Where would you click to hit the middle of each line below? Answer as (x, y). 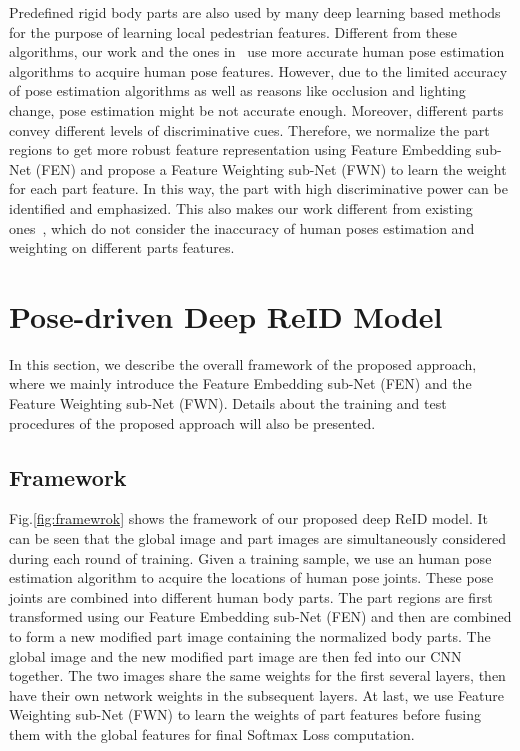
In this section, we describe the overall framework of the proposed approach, (243, 363)
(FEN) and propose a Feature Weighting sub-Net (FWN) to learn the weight (271, 168)
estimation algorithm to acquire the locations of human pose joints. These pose (251, 577)
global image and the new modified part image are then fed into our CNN (235, 655)
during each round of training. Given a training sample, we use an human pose (250, 557)
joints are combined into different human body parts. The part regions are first (251, 596)
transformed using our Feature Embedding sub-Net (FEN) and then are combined (260, 616)
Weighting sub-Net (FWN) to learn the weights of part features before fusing (245, 714)
